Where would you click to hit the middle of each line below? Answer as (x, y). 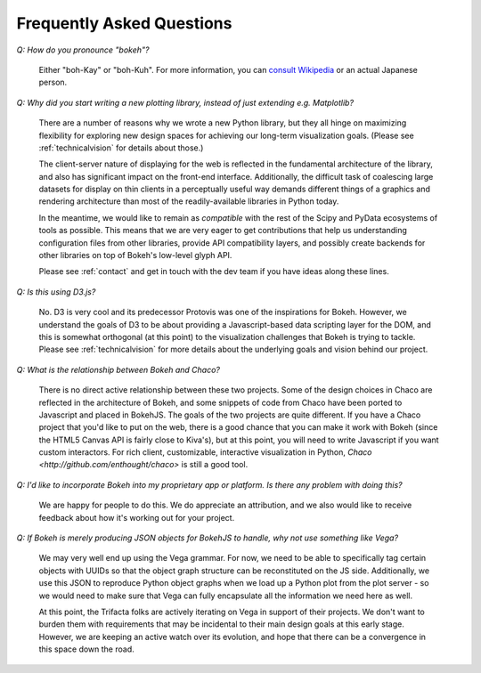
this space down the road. (87, 649)
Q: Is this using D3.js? (56, 292)
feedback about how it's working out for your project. (137, 517)
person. (53, 82)
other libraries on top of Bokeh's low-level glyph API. (135, 255)
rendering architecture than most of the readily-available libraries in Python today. (189, 201)
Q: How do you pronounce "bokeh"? (83, 50)
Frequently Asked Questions (124, 23)
